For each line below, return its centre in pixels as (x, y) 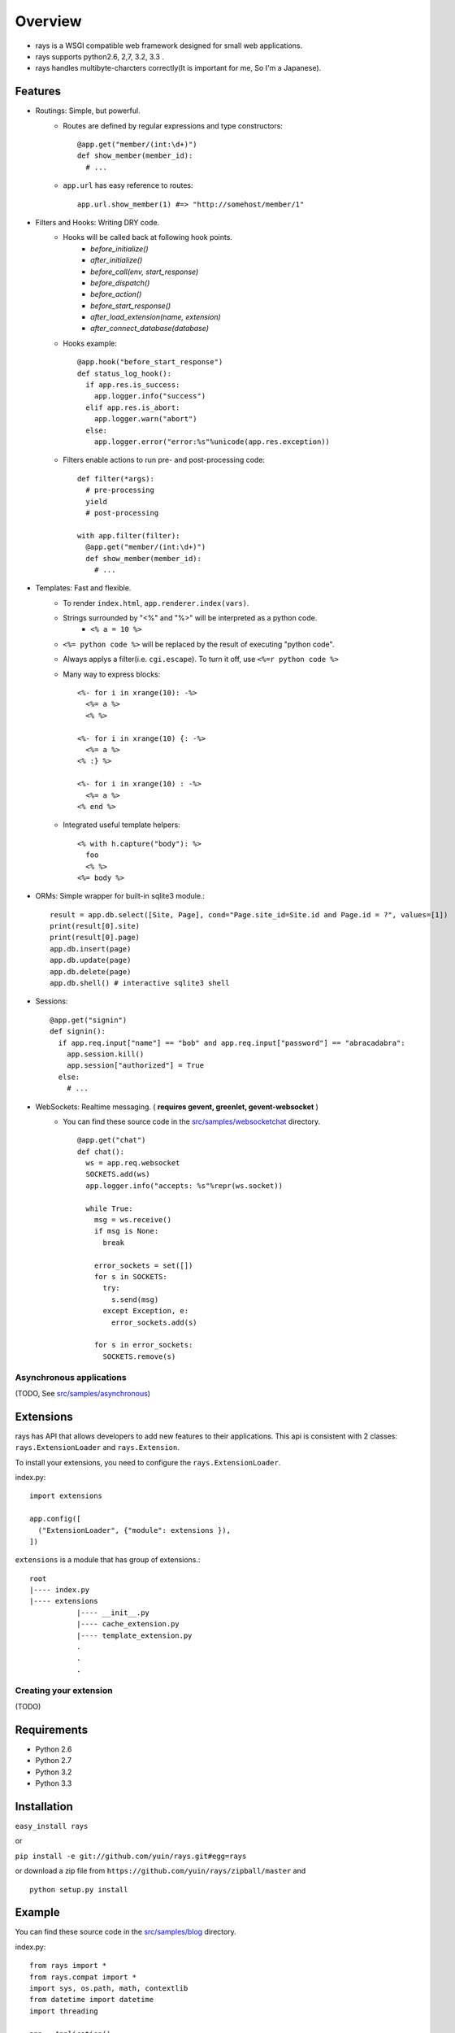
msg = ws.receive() (133, 1220)
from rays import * (68, 1966)
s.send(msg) (135, 1299)
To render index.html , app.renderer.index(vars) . (156, 603)
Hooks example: (90, 343)
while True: (109, 1208)
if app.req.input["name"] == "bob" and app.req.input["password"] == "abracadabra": (232, 1043)
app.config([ (55, 1519)
